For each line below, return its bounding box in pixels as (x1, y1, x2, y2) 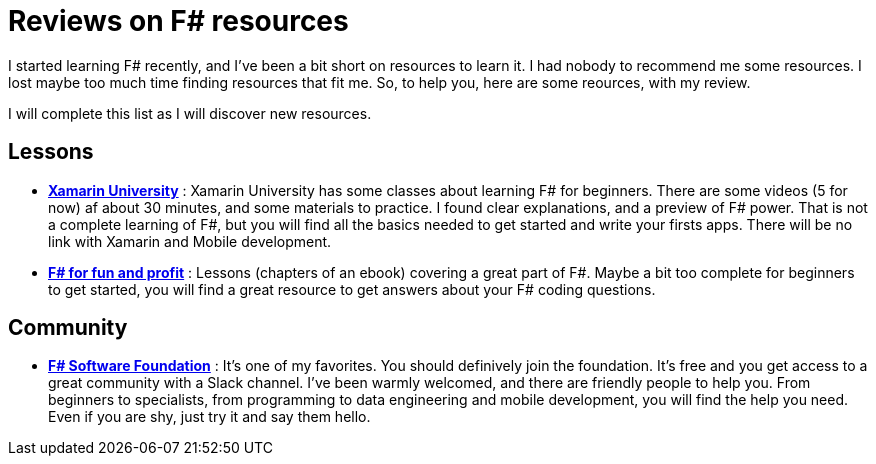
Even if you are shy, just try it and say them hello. (48, 408, 371, 426)
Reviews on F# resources (8, 4, 349, 38)
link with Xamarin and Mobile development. (48, 232, 332, 250)
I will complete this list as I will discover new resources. (8, 104, 372, 122)
